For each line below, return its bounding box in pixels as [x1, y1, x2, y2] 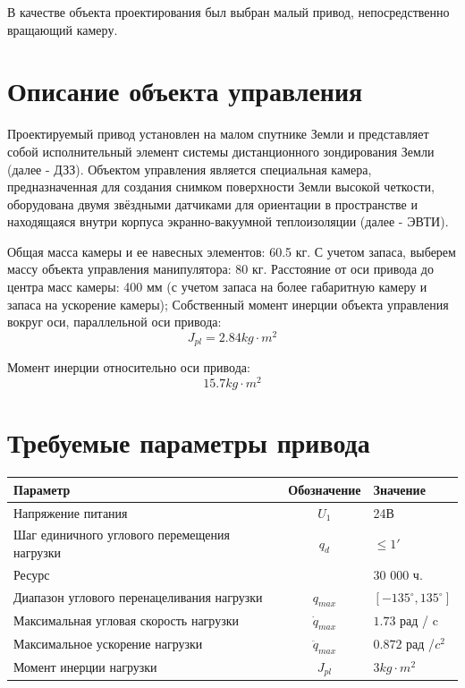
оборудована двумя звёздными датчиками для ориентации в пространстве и [7, 194, 418, 213]
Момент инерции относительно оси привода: [7, 358, 250, 377]
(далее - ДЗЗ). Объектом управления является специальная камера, [7, 159, 372, 178]
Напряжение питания [13, 503, 128, 522]
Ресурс [13, 565, 50, 583]
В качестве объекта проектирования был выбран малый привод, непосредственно [7, 3, 450, 21]
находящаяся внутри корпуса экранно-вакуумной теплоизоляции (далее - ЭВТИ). [7, 212, 449, 231]
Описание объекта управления [7, 72, 363, 109]
